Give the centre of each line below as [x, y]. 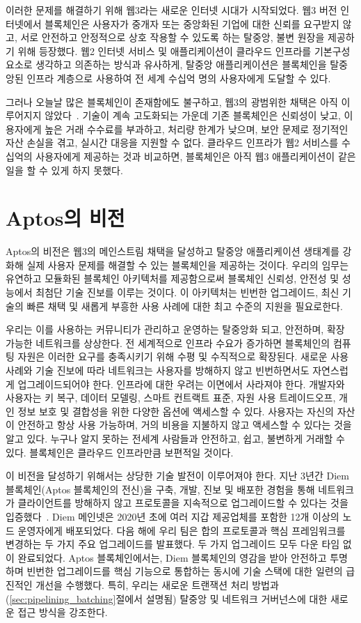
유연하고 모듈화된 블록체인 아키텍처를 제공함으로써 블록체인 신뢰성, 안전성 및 [173, 278]
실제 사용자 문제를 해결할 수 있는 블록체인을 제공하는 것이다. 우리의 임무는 [188, 264]
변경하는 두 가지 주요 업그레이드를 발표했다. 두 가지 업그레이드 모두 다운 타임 [173, 544]
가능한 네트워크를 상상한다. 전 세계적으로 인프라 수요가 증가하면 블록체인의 [168, 343]
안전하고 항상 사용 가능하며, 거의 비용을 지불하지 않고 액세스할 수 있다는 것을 [185, 425]
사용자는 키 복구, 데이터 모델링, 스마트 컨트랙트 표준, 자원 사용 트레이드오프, [171, 398]
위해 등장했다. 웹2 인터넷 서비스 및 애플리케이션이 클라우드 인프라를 [165, 51]
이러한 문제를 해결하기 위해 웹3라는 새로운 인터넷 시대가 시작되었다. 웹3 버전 [171, 10]
